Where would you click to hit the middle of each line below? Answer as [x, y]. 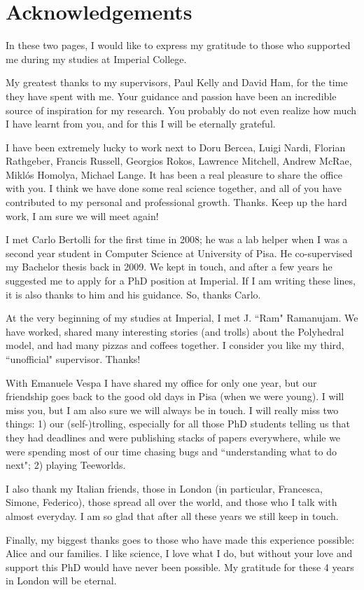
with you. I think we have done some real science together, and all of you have [174, 188]
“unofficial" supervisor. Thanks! [73, 359]
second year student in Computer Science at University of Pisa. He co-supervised [179, 253]
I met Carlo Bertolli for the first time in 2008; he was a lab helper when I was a [177, 239]
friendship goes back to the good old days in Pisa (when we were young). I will [175, 396]
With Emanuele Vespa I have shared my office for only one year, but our [161, 382]
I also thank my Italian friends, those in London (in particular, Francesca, [164, 488]
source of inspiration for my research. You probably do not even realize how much [181, 110]
